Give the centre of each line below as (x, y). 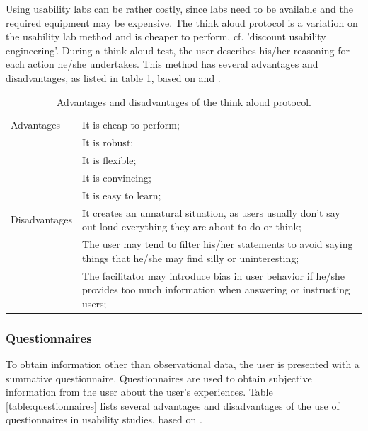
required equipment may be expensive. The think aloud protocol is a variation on (182, 22)
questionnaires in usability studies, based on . (104, 419)
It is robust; (108, 142)
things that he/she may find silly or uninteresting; (191, 258)
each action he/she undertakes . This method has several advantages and (162, 64)
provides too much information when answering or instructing (216, 289)
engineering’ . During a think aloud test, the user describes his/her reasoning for (178, 50)
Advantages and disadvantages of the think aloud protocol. (184, 101)
